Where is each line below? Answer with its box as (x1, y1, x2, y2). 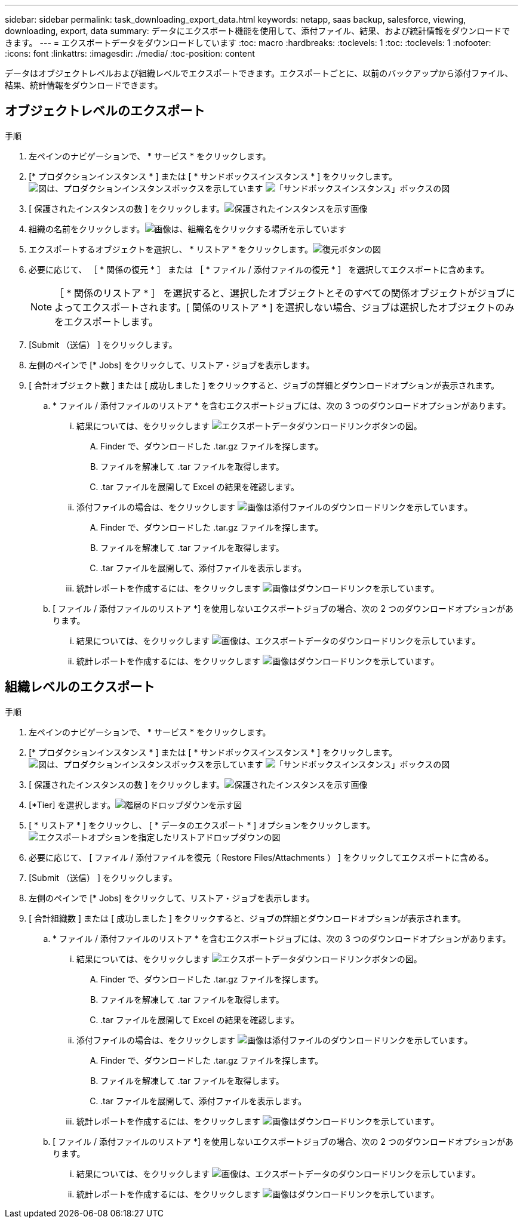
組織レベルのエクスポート (5, 679, 155, 695)
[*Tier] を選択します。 (29, 799, 116, 810)
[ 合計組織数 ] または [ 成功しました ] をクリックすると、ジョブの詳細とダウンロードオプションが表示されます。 (29, 913, 466, 923)
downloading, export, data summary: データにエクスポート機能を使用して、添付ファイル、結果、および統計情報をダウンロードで (5, 26, 510, 36)
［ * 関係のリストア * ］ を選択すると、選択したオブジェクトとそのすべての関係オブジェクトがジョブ (54, 287, 506, 299)
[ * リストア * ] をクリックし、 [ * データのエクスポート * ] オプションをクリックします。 (29, 820, 375, 830)
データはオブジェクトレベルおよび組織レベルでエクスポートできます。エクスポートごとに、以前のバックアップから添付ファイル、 (5, 68, 513, 78)
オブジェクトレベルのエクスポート (5, 103, 205, 119)
